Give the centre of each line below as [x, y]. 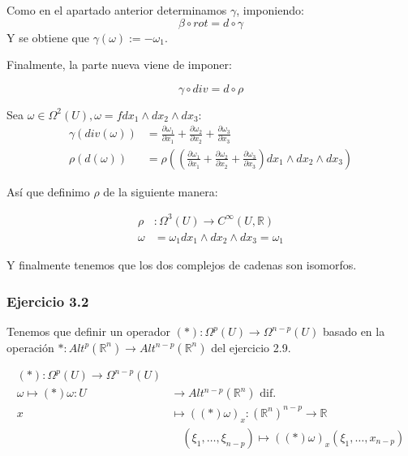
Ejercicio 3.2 [48, 301]
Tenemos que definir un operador [89, 331]
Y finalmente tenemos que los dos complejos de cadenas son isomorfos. [182, 265]
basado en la [354, 331]
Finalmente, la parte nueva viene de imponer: [119, 65]
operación [30, 347]
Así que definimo [48, 191]
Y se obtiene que [48, 37]
